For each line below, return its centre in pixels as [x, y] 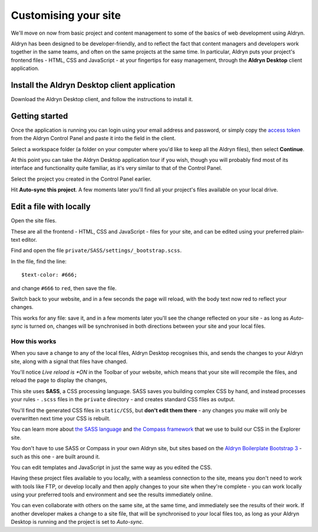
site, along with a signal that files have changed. [69, 361]
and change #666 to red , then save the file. [64, 288]
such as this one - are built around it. [55, 457]
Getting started [39, 116]
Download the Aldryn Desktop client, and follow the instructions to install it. [102, 99]
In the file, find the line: [39, 261]
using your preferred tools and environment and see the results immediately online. [112, 495]
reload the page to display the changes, [59, 380]
